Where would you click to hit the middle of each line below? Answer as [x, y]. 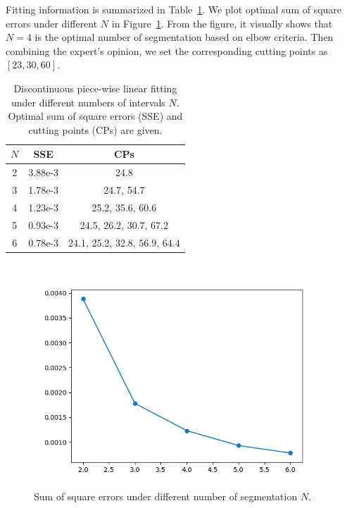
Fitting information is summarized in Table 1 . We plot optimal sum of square [174, 9]
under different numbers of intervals [88, 102]
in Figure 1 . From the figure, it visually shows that [222, 23]
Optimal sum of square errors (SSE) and [95, 116]
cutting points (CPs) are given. [95, 129]
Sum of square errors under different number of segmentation [166, 496]
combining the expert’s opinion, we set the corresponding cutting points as [167, 50]
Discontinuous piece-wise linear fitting [95, 88]
